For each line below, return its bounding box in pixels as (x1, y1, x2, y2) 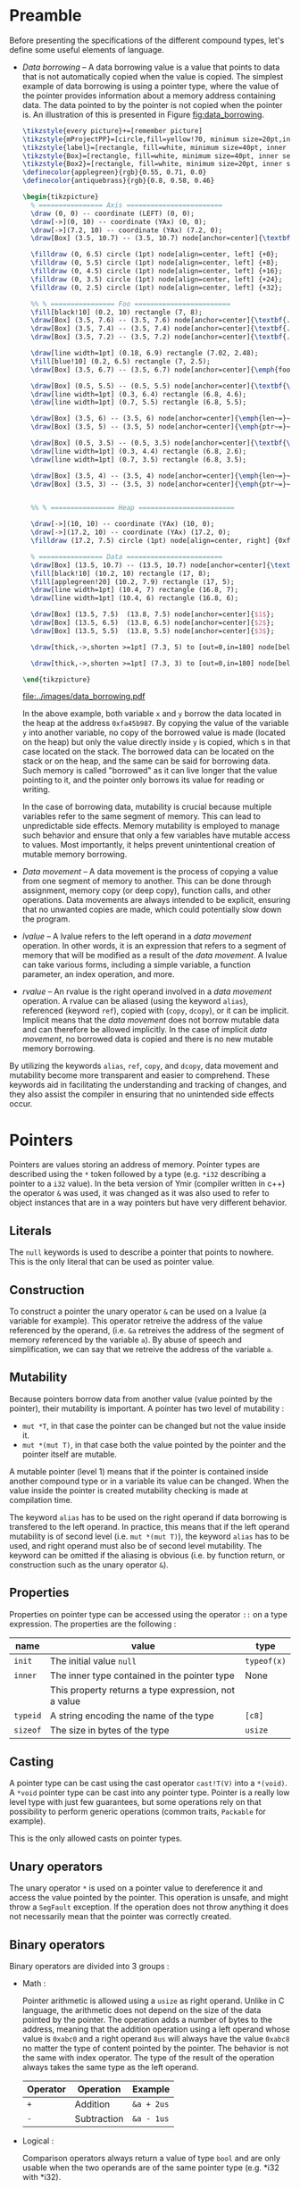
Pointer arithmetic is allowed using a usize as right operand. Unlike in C (21, 1995, 285, 2006)
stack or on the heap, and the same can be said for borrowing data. (21, 756, 271, 766)
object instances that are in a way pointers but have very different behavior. (9, 1198, 287, 1208)
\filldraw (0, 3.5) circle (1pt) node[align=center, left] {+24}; (30, 274, 283, 284)
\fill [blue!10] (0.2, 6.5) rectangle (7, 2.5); (30, 356, 212, 366)
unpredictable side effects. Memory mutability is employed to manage (21, 821, 280, 831)
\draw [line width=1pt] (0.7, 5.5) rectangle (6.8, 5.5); (30, 398, 247, 407)
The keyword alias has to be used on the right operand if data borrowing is (9, 1511, 287, 1523)
